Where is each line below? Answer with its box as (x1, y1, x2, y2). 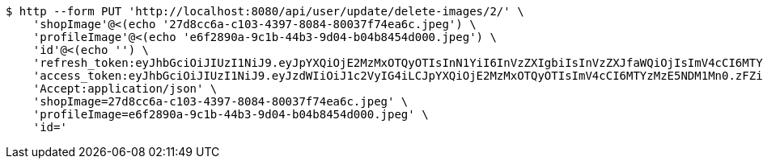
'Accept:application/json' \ (32, 82, 218, 95)
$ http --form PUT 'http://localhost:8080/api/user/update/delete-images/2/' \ (6, 5, 524, 18)
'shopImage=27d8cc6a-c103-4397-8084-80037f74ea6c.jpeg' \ (32, 95, 409, 108)
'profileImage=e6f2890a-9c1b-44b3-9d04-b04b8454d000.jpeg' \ (32, 108, 429, 121)
